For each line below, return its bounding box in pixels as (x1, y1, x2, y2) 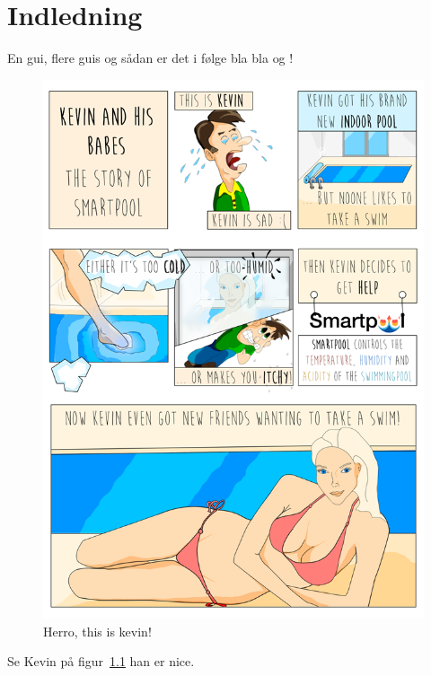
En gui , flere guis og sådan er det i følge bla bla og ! (7, 48, 294, 67)
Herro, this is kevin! (43, 621, 152, 640)
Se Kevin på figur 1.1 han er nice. (7, 652, 195, 671)
